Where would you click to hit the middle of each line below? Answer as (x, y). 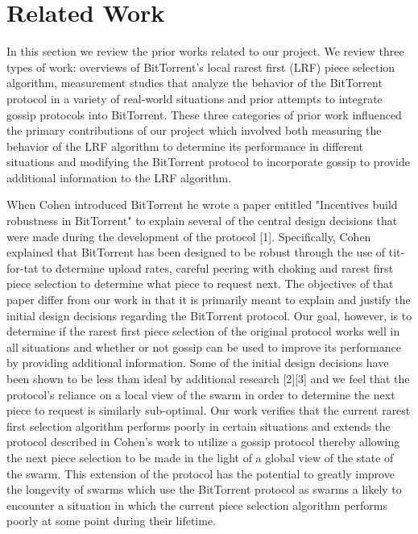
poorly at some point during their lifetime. (112, 521)
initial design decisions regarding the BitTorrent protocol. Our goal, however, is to (209, 315)
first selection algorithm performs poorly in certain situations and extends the (199, 426)
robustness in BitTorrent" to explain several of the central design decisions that (202, 221)
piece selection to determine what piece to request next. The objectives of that (200, 284)
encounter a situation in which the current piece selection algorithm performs (197, 505)
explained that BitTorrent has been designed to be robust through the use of (196, 252)
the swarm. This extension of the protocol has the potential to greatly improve (201, 473)
